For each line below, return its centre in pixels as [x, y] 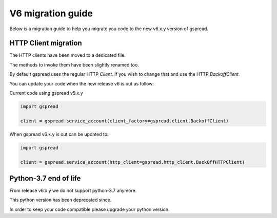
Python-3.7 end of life [45, 178]
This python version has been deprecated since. [61, 200]
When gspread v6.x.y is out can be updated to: [59, 134]
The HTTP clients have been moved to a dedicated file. [67, 55]
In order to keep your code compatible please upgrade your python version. [90, 209]
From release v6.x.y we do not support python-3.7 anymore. [73, 191]
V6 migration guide [51, 13]
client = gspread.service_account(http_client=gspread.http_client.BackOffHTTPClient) [133, 162]
